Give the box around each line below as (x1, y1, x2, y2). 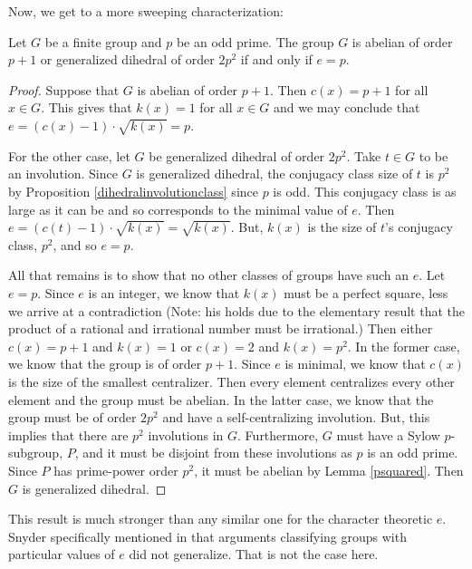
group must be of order (8, 408, 137, 427)
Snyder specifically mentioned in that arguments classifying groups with (8, 526, 407, 545)
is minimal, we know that (284, 354, 426, 373)
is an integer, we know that (88, 284, 240, 303)
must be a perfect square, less (284, 284, 448, 303)
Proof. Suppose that (8, 80, 120, 99)
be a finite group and (44, 32, 162, 51)
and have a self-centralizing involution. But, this (162, 408, 430, 427)
